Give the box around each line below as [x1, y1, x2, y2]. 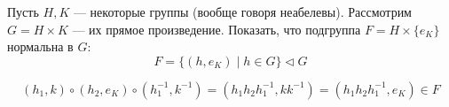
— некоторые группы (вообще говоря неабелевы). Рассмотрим [73, 3, 412, 20]
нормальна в [7, 37, 74, 56]
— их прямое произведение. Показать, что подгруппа [72, 19, 361, 38]
